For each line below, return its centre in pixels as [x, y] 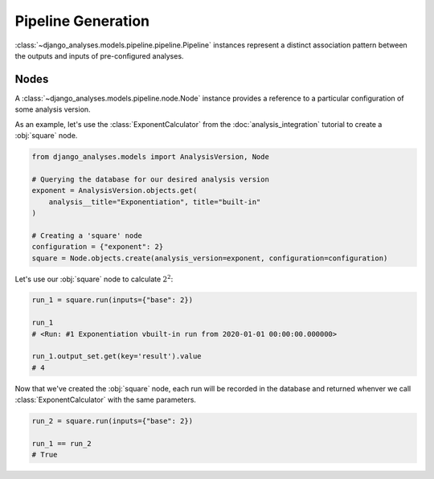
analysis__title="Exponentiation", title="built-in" [155, 202]
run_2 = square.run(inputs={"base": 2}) [112, 421]
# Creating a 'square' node [87, 235]
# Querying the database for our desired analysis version [150, 179]
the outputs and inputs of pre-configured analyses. [99, 55]
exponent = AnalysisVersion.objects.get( [115, 190]
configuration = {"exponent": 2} [98, 247]
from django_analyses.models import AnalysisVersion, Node [150, 157]
